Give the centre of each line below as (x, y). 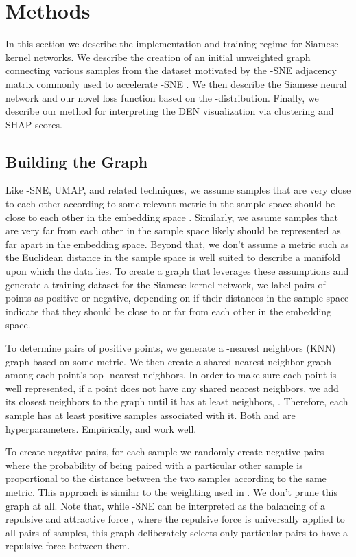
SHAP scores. (34, 124)
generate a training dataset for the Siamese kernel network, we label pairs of (166, 284)
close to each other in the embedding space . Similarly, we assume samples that (172, 217)
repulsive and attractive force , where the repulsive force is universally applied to (175, 519)
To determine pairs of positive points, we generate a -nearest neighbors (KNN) (171, 348)
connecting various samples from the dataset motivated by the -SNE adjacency (171, 70)
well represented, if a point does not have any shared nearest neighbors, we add (172, 388)
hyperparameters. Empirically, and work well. (101, 428)
